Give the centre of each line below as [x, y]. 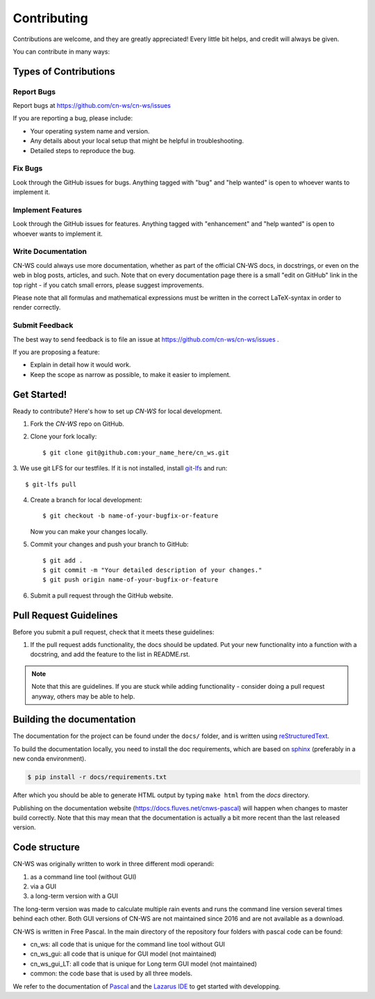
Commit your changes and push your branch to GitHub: [109, 544]
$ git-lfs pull [51, 484]
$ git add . [63, 560]
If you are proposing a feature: [56, 352]
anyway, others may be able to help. [83, 696]
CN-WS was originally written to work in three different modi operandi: [114, 864]
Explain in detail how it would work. [81, 365]
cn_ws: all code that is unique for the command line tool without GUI [128, 944]
